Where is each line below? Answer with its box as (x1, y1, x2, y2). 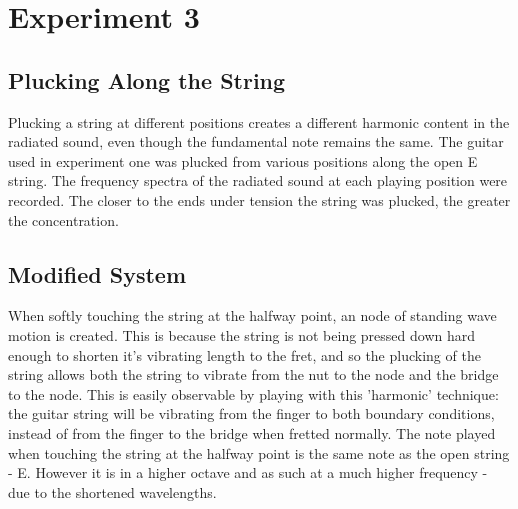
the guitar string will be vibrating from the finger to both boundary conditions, (8, 403, 495, 424)
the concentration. (8, 209, 119, 230)
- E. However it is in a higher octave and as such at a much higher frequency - (8, 462, 488, 483)
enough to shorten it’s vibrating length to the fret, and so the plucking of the (8, 344, 481, 365)
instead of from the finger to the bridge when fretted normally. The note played (8, 422, 496, 443)
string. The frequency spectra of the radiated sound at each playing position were (8, 170, 508, 191)
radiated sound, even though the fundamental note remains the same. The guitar (8, 131, 504, 152)
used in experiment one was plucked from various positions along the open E (8, 150, 478, 171)
